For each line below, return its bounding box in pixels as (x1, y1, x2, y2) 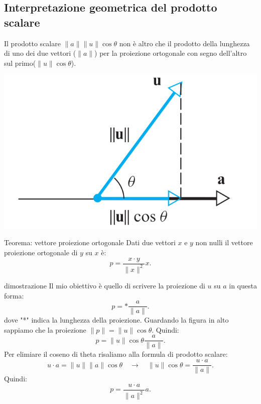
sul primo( (4, 57, 36, 68)
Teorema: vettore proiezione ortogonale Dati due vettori (4, 237, 176, 248)
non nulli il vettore (195, 237, 253, 248)
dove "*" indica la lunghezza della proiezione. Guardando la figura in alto (4, 315, 229, 325)
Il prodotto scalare (4, 38, 61, 48)
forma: (4, 290, 24, 300)
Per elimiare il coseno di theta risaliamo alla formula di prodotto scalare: (4, 349, 228, 359)
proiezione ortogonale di (4, 247, 78, 257)
